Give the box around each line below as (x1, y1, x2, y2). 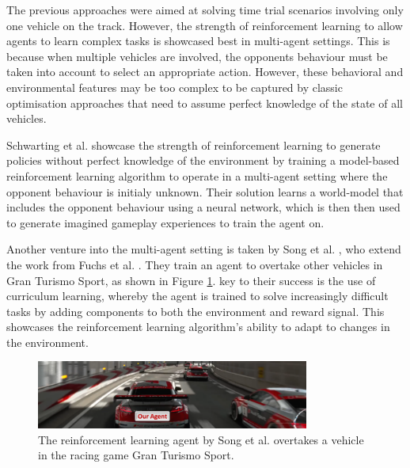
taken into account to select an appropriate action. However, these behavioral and (6, 63, 404, 80)
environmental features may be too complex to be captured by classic (6, 78, 343, 95)
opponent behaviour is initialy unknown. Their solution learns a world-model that (6, 183, 404, 200)
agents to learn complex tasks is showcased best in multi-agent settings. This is (6, 32, 390, 49)
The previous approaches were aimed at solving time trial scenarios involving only (6, 2, 404, 17)
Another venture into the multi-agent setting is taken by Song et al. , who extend (6, 241, 401, 257)
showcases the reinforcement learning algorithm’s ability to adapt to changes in (6, 318, 390, 335)
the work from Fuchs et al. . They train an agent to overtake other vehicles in (6, 256, 383, 272)
